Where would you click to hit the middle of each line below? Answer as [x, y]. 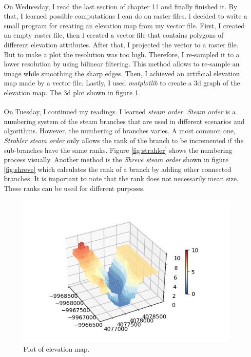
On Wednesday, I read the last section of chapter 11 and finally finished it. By [121, 6]
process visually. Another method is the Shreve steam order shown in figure [116, 159]
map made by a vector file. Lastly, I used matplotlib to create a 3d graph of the [122, 83]
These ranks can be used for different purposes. [75, 188]
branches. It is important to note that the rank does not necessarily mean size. [121, 178]
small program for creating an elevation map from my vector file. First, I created [125, 25]
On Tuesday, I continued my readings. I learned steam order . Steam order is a [120, 112]
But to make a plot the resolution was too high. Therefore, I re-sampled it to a [122, 54]
